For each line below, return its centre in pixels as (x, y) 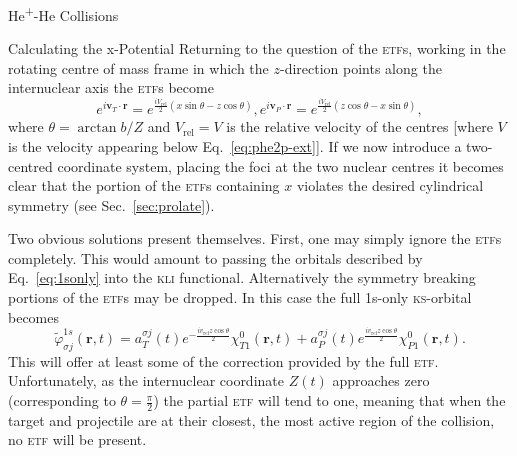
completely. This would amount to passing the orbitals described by (215, 257)
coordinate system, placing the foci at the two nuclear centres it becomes (280, 165)
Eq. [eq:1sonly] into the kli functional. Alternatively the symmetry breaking (242, 277)
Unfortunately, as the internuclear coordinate (146, 380)
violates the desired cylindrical (390, 185)
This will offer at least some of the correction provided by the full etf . (223, 360)
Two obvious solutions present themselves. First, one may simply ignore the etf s (255, 238)
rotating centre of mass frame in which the (138, 67)
